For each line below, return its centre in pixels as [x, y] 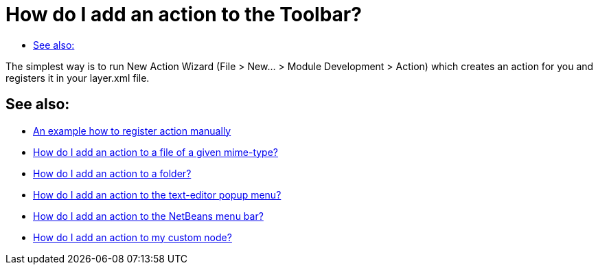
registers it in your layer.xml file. [78, 78]
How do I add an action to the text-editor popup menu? [157, 194]
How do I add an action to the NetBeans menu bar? [148, 216]
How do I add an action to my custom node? [133, 237]
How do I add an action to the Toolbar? [184, 14]
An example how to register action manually [132, 131]
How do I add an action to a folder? [112, 173]
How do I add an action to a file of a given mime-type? [156, 152]
